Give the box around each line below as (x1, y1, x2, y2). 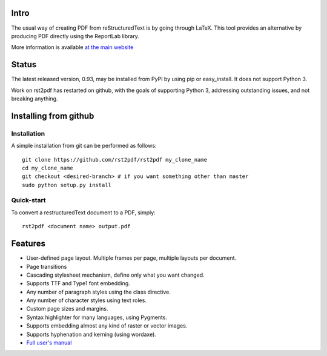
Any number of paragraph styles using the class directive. (26, 288, 171, 295)
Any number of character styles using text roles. (26, 297, 147, 304)
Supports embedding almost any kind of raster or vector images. (26, 322, 188, 329)
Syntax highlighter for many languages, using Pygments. (26, 314, 168, 321)
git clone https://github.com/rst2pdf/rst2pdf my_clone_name (22, 156, 207, 163)
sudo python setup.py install (22, 182, 112, 188)
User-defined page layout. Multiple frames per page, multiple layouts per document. (26, 254, 237, 262)
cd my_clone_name (22, 164, 73, 171)
